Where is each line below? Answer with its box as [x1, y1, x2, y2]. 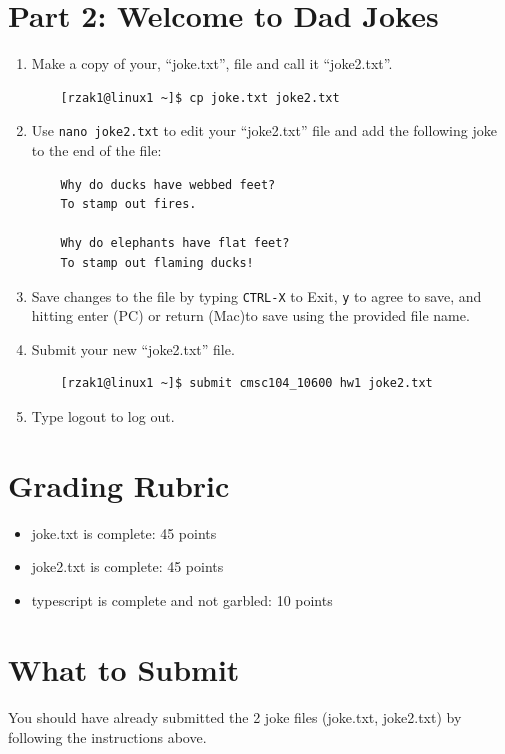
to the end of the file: [31, 139, 162, 160]
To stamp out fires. [60, 197, 197, 212]
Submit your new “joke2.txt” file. [31, 338, 235, 359]
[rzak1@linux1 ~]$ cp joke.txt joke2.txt [60, 90, 340, 105]
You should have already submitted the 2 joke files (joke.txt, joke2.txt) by [8, 707, 462, 728]
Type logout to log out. [31, 405, 175, 426]
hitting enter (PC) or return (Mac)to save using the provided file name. [31, 305, 470, 326]
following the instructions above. [8, 727, 207, 748]
